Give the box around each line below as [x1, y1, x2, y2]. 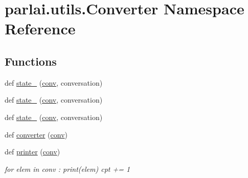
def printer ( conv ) [5, 146, 60, 157]
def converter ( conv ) [5, 129, 67, 140]
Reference [5, 18, 76, 39]
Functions [5, 53, 57, 69]
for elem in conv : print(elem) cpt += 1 [5, 163, 130, 174]
